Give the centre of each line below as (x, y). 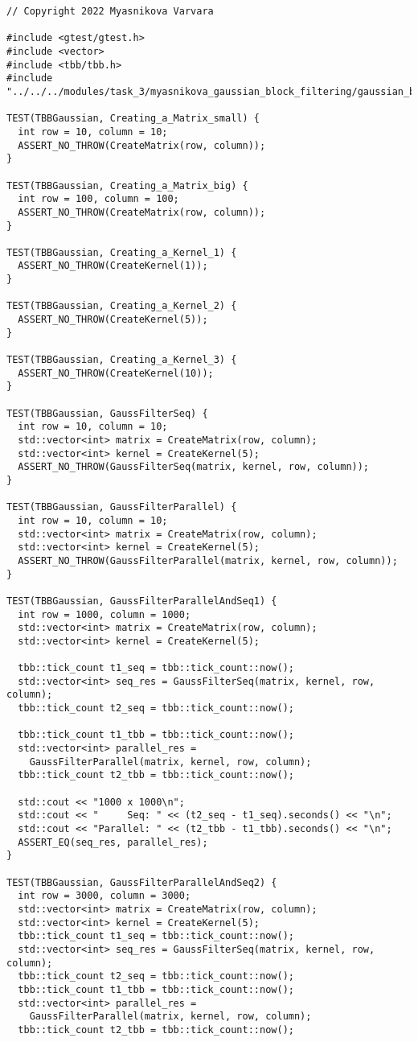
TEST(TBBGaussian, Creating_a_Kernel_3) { (122, 360)
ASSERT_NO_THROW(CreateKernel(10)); (116, 373)
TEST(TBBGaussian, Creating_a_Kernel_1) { (122, 252)
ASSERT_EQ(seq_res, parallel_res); (113, 842)
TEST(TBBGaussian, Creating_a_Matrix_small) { (133, 119)
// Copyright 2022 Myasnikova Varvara (110, 11)
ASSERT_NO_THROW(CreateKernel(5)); (113, 320)
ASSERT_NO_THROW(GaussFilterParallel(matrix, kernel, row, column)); (208, 560)
